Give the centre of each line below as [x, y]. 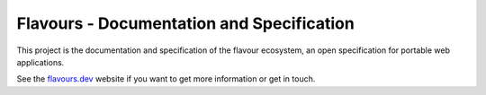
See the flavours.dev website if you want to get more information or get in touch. [166, 79]
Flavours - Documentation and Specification [185, 23]
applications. [40, 62]
